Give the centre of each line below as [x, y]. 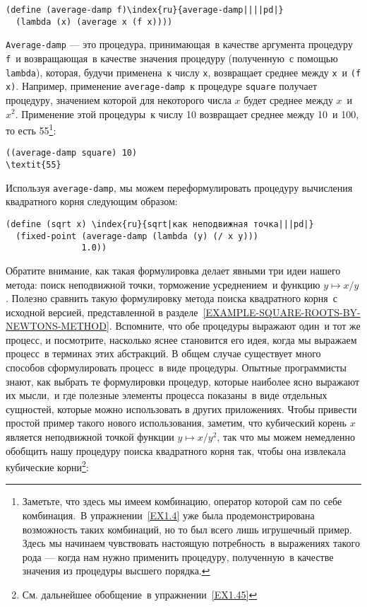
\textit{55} [34, 165]
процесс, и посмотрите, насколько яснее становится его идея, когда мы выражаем [181, 339]
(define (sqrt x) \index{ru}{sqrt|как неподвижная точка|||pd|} [160, 224]
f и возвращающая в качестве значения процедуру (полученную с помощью [172, 58]
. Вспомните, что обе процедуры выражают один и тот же [235, 326]
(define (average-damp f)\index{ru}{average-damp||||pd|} [145, 10]
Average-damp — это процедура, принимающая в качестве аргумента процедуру [179, 44]
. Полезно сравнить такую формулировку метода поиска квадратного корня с [172, 298]
